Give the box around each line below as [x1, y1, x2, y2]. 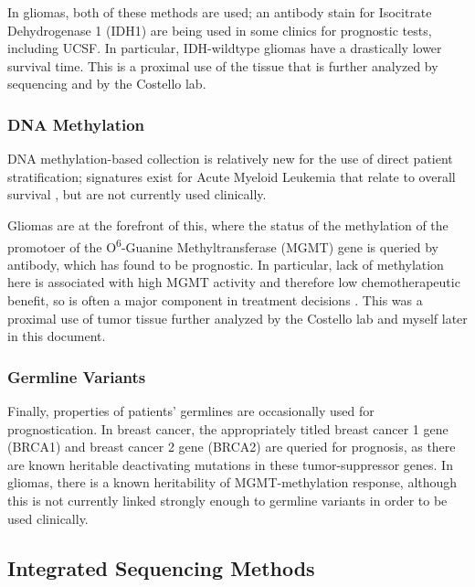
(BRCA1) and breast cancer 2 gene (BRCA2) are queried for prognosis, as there [7, 437, 456, 456]
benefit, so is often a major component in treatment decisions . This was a [7, 291, 423, 309]
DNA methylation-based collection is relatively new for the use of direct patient [7, 149, 453, 168]
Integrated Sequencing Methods [7, 553, 315, 582]
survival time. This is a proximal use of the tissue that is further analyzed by [7, 56, 438, 75]
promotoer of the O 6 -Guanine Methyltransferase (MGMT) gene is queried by [7, 234, 438, 256]
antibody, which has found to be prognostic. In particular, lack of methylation [7, 254, 444, 273]
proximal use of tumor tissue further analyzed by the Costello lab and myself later [7, 308, 468, 327]
